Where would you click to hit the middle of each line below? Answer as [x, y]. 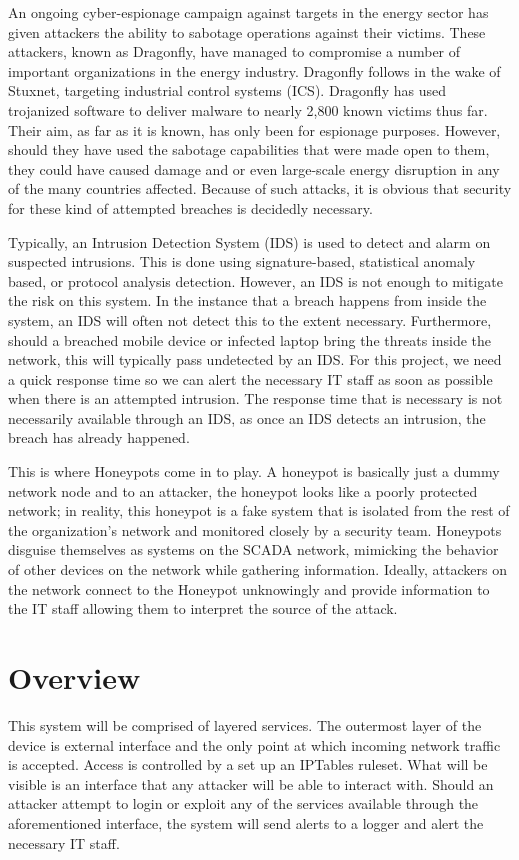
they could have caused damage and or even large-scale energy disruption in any [254, 168]
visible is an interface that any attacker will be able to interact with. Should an [251, 783]
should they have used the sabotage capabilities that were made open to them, [249, 149]
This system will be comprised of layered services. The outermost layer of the [245, 724]
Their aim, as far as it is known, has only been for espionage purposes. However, [254, 129]
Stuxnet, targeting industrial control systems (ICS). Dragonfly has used [227, 90]
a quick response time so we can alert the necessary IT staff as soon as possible [250, 378]
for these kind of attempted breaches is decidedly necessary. [190, 207]
